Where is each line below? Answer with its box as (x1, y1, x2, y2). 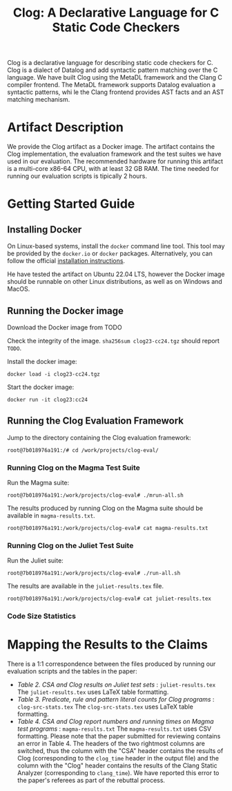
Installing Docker (7, 224, 82, 235)
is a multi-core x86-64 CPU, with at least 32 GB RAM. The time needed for (7, 165, 220, 173)
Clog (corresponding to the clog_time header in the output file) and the (17, 754, 220, 763)
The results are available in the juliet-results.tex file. (7, 582, 164, 590)
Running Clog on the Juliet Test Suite (7, 540, 134, 550)
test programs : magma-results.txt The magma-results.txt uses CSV (17, 725, 212, 733)
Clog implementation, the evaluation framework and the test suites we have (7, 150, 222, 158)
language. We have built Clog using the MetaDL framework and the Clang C (7, 73, 223, 82)
